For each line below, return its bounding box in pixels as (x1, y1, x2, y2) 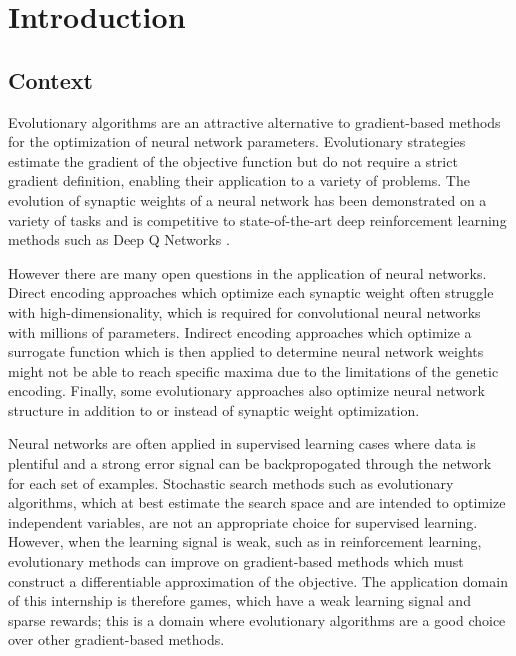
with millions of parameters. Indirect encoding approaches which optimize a (8, 321, 472, 342)
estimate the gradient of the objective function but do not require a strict (8, 150, 458, 171)
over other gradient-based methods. (8, 629, 225, 650)
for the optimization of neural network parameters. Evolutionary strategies (8, 131, 466, 152)
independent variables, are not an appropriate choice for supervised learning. (8, 511, 478, 532)
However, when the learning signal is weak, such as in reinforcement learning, (8, 531, 482, 552)
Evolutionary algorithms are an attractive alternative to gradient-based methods (8, 111, 501, 132)
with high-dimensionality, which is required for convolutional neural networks (8, 301, 481, 322)
